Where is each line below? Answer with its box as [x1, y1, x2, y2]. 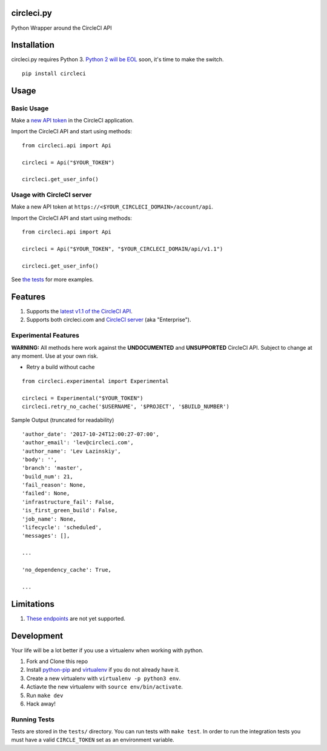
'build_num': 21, [22, 473, 73, 480]
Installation [11, 40, 54, 50]
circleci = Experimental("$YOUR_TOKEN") [22, 395, 144, 401]
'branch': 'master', [22, 464, 83, 472]
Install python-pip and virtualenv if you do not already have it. [26, 666, 180, 673]
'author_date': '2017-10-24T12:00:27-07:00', [22, 430, 160, 438]
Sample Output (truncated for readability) [11, 416, 114, 424]
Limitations [11, 599, 54, 609]
